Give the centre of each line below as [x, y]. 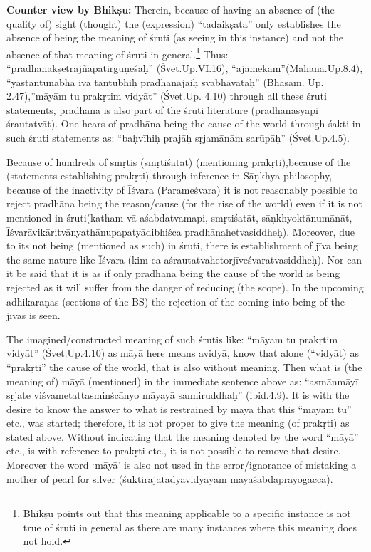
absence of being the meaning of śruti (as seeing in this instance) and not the [175, 37]
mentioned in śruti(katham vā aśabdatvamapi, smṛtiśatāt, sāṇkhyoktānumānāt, [179, 217]
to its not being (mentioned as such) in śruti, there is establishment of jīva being [182, 245]
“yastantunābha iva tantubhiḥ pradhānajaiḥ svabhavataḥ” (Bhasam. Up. [165, 82]
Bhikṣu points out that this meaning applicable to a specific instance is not [187, 513]
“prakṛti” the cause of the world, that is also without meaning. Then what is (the [184, 366]
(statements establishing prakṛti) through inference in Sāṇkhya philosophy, [169, 176]
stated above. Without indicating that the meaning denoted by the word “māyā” [183, 436]
